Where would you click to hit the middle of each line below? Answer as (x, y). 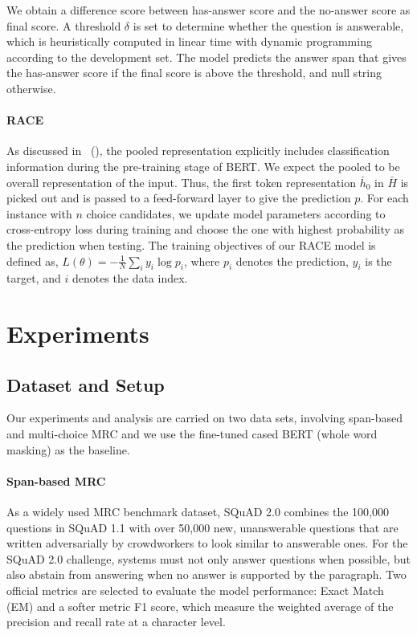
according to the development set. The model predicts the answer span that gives (206, 57)
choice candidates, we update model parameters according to (236, 213)
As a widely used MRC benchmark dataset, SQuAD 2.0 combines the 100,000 (198, 512)
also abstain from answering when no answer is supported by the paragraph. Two (206, 574)
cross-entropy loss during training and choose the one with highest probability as (206, 229)
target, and (34, 278)
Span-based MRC (56, 480)
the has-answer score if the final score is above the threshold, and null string (194, 73)
